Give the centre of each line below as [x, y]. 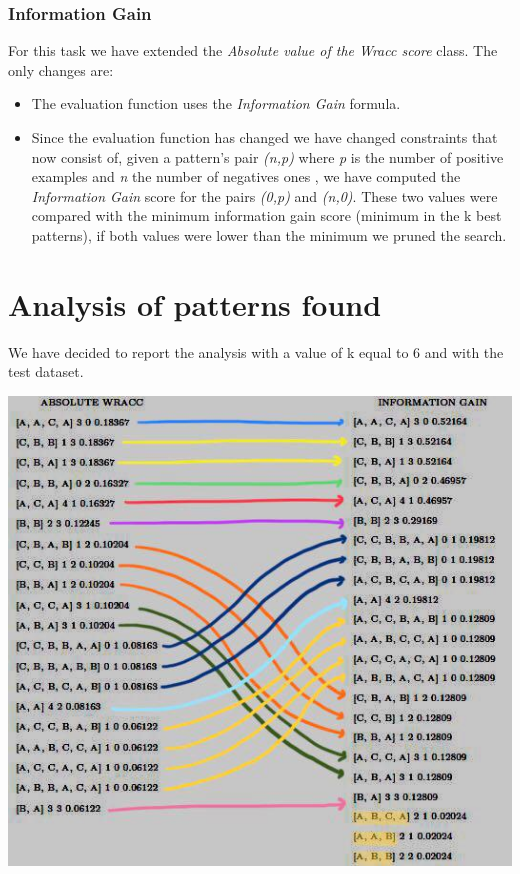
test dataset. [46, 371]
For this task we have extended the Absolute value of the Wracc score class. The [253, 50]
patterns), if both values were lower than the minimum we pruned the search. [269, 234]
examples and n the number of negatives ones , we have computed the [246, 176]
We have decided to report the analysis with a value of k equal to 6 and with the [256, 351]
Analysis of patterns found [195, 303]
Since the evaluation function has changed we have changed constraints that [264, 137]
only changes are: [61, 69]
